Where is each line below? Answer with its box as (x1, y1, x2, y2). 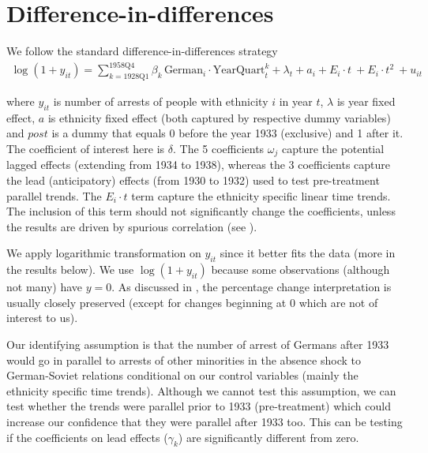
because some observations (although (211, 261, 390, 278)
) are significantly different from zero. (178, 429, 359, 445)
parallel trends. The (6, 187, 102, 204)
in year (279, 93, 313, 110)
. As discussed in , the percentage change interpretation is (111, 279, 392, 295)
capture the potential (281, 140, 385, 157)
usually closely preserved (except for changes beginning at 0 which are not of (6, 294, 378, 310)
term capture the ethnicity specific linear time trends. (131, 187, 391, 204)
